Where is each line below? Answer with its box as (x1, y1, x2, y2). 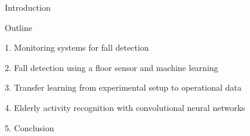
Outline (5, 21, 32, 33)
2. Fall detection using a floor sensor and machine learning (5, 61, 218, 73)
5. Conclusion (5, 121, 54, 134)
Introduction (5, 1, 51, 13)
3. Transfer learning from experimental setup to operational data (5, 81, 242, 94)
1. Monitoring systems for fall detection (5, 41, 149, 54)
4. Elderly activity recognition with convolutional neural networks (5, 101, 245, 113)
